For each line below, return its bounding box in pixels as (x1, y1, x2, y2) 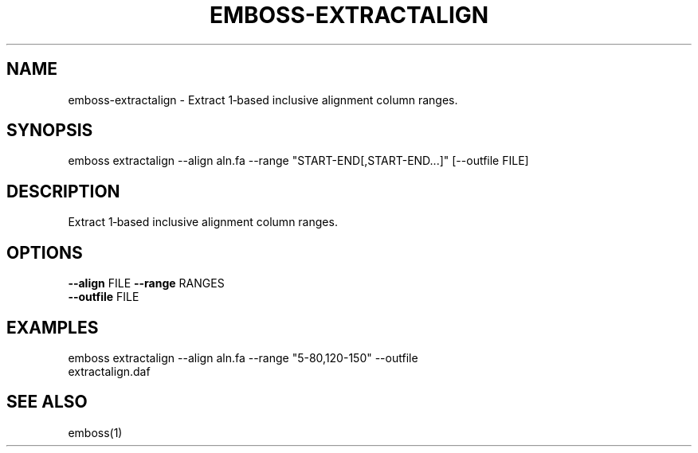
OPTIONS (6, 242, 83, 263)
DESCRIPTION (6, 181, 120, 201)
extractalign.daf (68, 364, 151, 378)
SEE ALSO (6, 392, 88, 412)
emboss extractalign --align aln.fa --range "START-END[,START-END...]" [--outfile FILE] (68, 154, 529, 168)
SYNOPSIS (6, 120, 93, 141)
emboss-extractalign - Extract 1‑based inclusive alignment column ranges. (68, 92, 458, 107)
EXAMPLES (6, 317, 99, 338)
